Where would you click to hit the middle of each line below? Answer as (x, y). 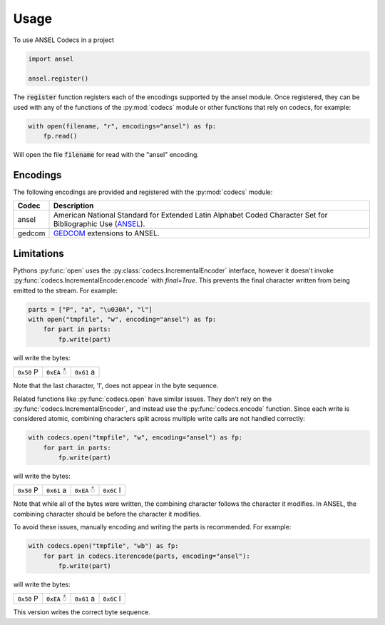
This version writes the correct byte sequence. (82, 612)
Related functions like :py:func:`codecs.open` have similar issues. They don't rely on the (143, 399)
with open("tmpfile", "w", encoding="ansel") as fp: (122, 320)
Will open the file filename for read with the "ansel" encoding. (106, 155)
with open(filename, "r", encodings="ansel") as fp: (122, 126)
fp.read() (60, 136)
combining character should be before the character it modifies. (107, 514)
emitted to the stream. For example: (65, 290)
